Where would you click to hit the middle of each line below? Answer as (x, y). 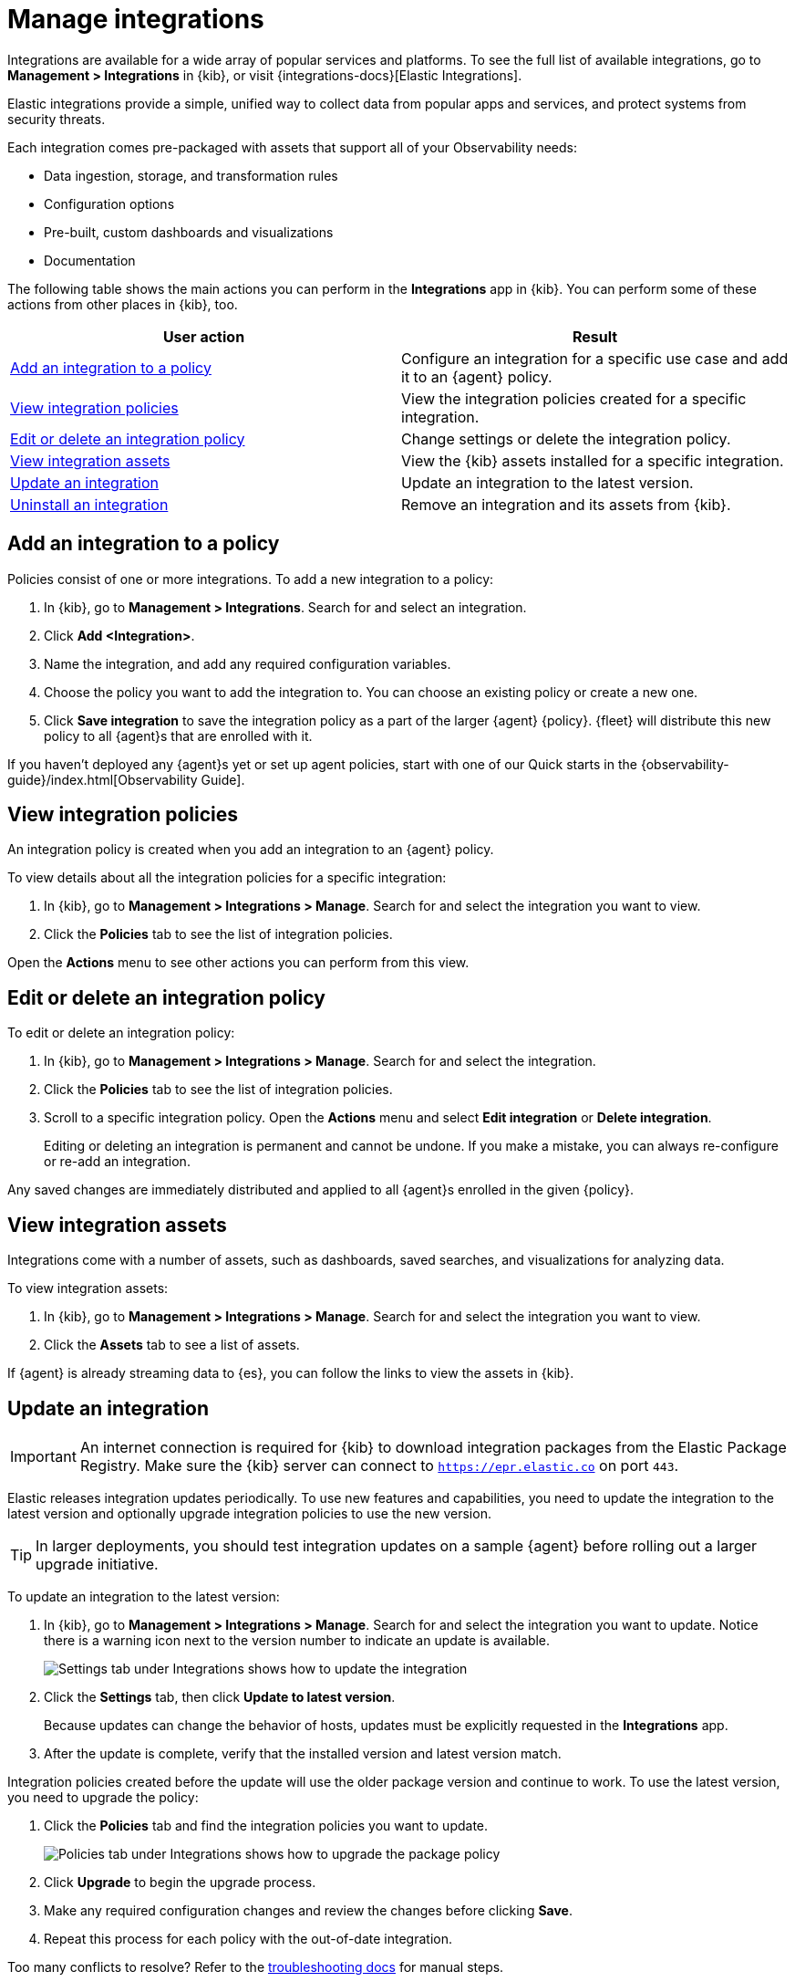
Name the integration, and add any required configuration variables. (248, 663)
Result (595, 336)
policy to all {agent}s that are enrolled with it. (178, 735)
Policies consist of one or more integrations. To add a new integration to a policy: (251, 579)
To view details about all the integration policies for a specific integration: (227, 878)
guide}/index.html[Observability (103, 779)
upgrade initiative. (97, 1564)
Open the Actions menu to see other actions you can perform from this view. (238, 963)
